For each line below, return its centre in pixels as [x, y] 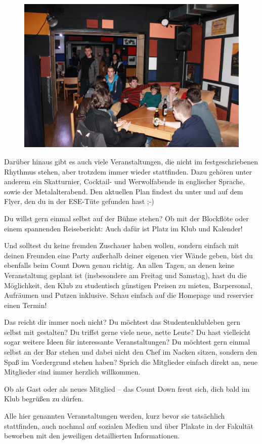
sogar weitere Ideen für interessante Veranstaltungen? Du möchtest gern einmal [127, 342]
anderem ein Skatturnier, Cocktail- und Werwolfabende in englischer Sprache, [124, 181]
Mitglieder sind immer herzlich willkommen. [72, 372]
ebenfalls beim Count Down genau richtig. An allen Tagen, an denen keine [119, 265]
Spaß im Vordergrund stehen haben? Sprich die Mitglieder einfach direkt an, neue [131, 362]
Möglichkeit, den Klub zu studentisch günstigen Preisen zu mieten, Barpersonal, [128, 285]
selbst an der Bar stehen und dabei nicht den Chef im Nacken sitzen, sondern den [131, 352]
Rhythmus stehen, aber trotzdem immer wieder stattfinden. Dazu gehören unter [128, 171]
